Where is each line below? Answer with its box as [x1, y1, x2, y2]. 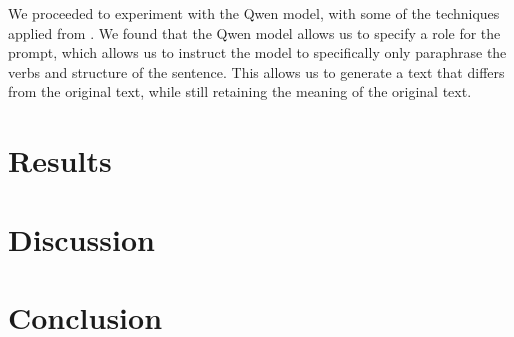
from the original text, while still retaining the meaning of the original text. [8, 81, 472, 102]
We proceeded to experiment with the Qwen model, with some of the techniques [8, 3, 500, 23]
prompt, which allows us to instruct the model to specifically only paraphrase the [8, 42, 507, 63]
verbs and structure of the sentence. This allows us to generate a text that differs [8, 61, 505, 82]
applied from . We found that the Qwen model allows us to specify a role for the [8, 22, 501, 43]
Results [8, 140, 112, 181]
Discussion [8, 218, 155, 259]
